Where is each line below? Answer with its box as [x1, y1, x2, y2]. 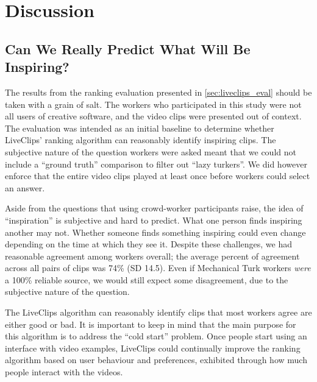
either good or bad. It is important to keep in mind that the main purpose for [5, 317, 296, 330]
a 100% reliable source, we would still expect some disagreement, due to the [5, 273, 288, 286]
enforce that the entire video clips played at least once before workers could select [5, 169, 310, 182]
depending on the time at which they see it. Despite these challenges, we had [5, 238, 293, 250]
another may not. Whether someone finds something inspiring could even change [5, 225, 306, 238]
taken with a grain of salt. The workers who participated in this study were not [5, 97, 302, 110]
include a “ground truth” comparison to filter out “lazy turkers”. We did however [5, 157, 307, 170]
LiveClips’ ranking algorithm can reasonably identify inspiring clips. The [5, 133, 276, 146]
